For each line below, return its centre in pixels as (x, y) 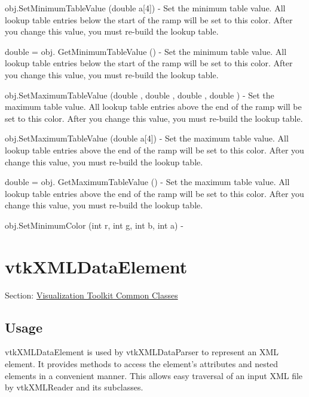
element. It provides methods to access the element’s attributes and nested (142, 364)
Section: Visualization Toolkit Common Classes (91, 295)
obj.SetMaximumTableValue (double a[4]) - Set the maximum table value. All (147, 138)
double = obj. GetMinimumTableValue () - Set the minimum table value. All (146, 51)
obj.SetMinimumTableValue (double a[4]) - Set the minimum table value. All (145, 8)
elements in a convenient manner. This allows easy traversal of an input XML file (154, 375)
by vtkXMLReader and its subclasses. (74, 387)
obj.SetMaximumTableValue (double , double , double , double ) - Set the (140, 95)
